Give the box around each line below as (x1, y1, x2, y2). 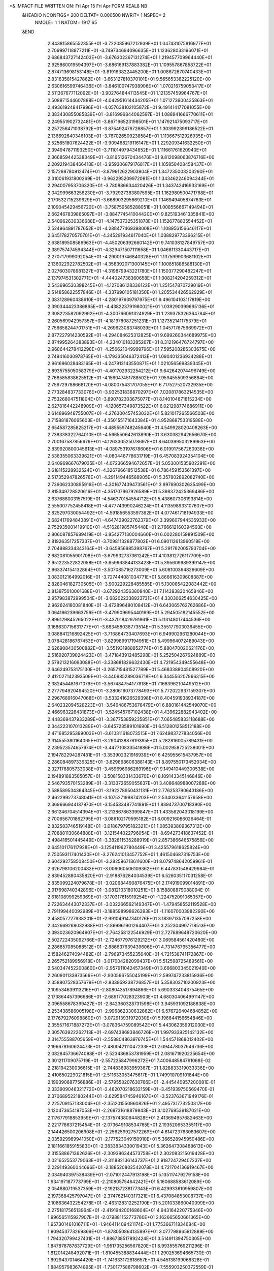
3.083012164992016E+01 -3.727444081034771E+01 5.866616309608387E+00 (47, 573, 213, 580)
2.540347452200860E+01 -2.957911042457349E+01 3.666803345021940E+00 (47, 965, 216, 971)
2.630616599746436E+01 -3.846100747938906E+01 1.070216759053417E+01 (47, 83, 212, 89)
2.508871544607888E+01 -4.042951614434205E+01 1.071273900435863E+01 (47, 97, 213, 103)
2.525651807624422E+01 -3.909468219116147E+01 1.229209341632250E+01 (47, 140, 211, 146)
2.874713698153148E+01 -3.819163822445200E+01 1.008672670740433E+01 (47, 69, 212, 75)
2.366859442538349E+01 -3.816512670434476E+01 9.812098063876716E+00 (47, 154, 215, 160)
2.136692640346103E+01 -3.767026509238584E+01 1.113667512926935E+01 (47, 133, 211, 139)
